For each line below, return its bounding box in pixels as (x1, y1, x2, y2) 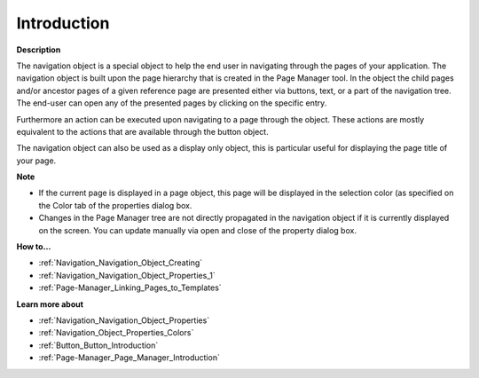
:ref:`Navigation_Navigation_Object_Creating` (38, 257, 203, 268)
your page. (16, 155, 57, 166)
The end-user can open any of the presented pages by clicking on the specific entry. (16, 98, 327, 108)
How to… (16, 241, 51, 252)
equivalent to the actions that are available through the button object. (16, 126, 270, 137)
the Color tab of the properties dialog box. (38, 200, 192, 210)
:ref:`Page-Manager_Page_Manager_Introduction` (38, 352, 221, 363)
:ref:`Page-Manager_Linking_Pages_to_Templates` (38, 282, 222, 293)
